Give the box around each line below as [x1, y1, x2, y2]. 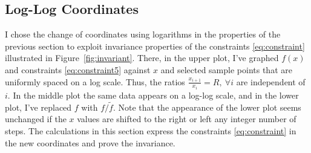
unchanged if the [5, 112, 67, 125]
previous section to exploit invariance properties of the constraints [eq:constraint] [5, 39, 305, 52]
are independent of [236, 75, 306, 88]
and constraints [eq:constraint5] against [5, 63, 151, 76]
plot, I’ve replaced [5, 100, 72, 113]
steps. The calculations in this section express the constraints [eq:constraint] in [5, 125, 296, 137]
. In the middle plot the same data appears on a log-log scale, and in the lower [7, 89, 299, 102]
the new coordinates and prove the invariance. [5, 136, 175, 149]
